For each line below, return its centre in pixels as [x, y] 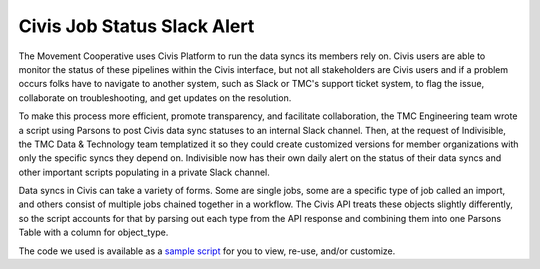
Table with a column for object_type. [93, 232]
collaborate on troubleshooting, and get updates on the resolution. [155, 97]
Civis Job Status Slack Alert [136, 26]
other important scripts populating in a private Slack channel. [144, 172]
